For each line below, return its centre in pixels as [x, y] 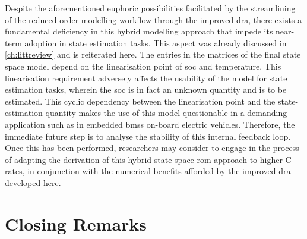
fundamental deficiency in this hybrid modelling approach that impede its [139, 31]
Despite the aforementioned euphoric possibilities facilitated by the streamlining [150, 8]
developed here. [33, 182]
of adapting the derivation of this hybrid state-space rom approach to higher [144, 159]
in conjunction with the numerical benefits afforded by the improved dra [159, 171]
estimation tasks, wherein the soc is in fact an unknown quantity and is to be [146, 89]
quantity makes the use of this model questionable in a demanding [166, 113]
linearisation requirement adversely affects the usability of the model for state [146, 78]
